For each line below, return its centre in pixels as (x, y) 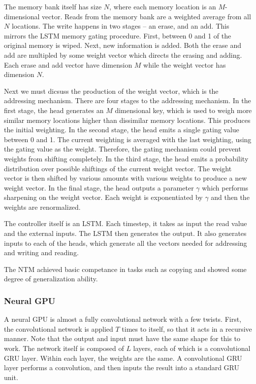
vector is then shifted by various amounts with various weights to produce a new (126, 178)
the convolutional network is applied (59, 328)
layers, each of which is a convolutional (192, 348)
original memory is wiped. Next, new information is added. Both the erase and (123, 45)
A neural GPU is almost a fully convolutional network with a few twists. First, (123, 319)
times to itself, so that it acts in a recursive (187, 328)
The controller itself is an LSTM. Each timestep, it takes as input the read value (126, 223)
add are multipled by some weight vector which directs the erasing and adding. (123, 55)
